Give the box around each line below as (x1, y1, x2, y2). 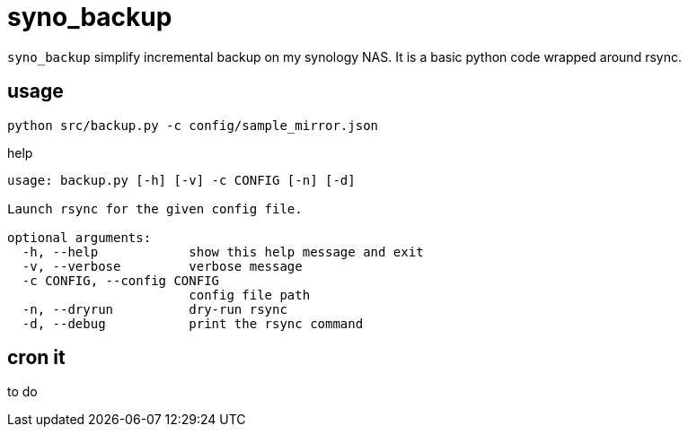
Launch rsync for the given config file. (7, 201, 303, 216)
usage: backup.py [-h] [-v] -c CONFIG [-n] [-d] (7, 172, 356, 187)
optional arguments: (7, 230, 152, 245)
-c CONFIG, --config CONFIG (22, 273, 220, 288)
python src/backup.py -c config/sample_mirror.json (7, 117, 379, 133)
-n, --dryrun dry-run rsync (22, 301, 287, 317)
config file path (189, 287, 311, 302)
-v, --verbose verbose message (22, 258, 303, 273)
